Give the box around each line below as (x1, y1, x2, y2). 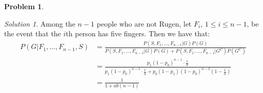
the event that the (4, 28, 61, 39)
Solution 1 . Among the (4, 18, 75, 29)
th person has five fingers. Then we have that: (66, 28, 210, 39)
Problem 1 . (4, 1, 44, 11)
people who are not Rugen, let (96, 18, 192, 29)
